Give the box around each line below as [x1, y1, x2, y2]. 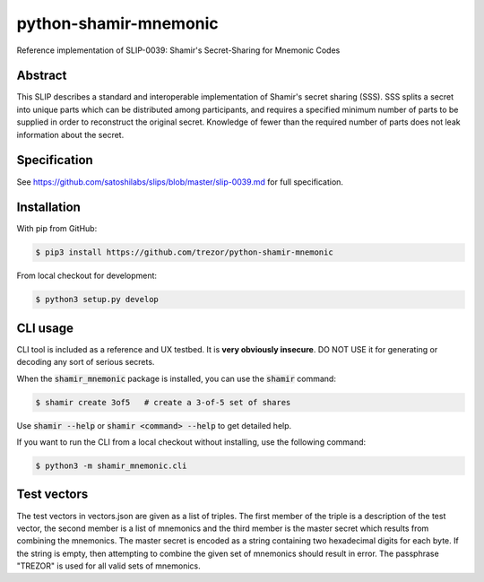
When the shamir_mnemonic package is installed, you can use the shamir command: [16, 373, 336, 384]
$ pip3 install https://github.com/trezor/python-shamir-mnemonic [35, 248, 333, 257]
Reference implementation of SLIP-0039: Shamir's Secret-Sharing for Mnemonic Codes [16, 45, 341, 56]
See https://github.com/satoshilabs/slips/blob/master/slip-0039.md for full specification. [16, 176, 344, 187]
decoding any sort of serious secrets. [16, 357, 155, 368]
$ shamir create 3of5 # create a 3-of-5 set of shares [35, 397, 291, 407]
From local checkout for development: [16, 270, 157, 282]
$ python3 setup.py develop [35, 294, 159, 305]
